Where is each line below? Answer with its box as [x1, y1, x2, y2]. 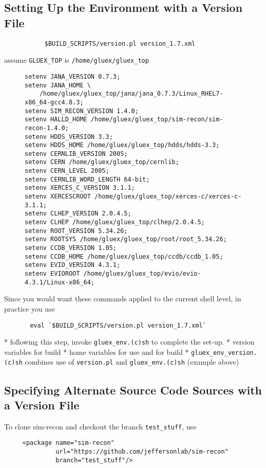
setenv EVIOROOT [25, 270, 80, 277]
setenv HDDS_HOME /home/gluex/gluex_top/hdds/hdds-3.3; [25, 141, 220, 149]
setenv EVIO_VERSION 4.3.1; [25, 261, 121, 269]
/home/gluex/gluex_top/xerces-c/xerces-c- [94, 193, 242, 201]
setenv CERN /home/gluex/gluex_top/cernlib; [25, 158, 179, 166]
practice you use [4, 303, 55, 314]
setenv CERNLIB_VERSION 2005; [25, 150, 128, 157]
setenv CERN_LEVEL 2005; [25, 167, 109, 175]
